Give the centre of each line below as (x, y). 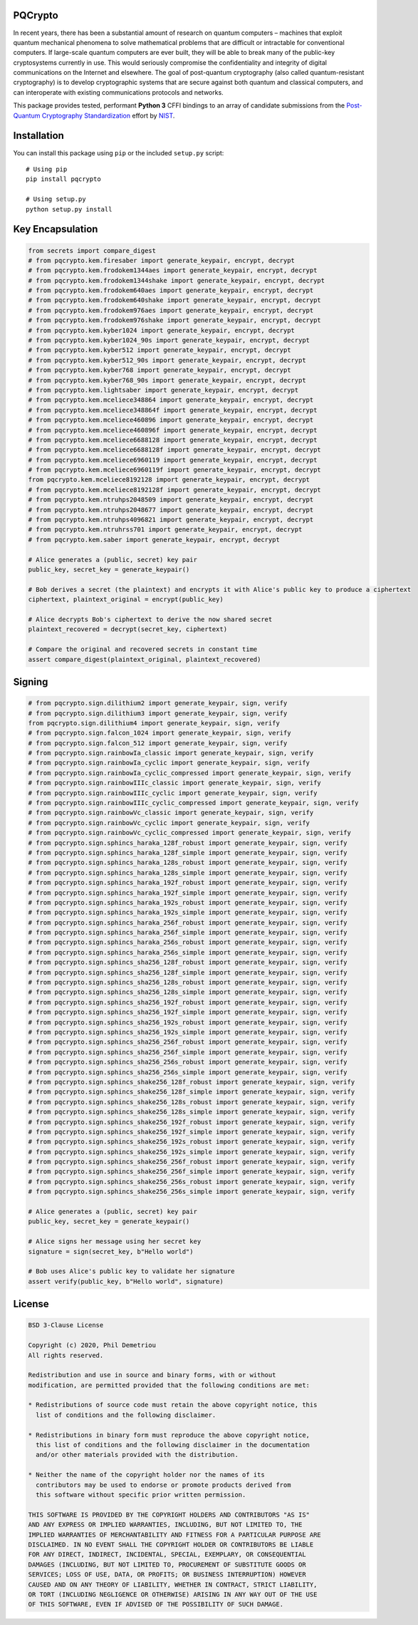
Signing (31, 681)
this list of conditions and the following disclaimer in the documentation (173, 1445)
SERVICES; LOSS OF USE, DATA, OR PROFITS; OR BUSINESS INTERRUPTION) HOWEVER (167, 1575)
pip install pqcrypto (63, 179)
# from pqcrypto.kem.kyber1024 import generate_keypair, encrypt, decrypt (162, 330)
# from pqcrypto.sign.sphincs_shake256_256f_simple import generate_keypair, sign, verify (192, 1172)
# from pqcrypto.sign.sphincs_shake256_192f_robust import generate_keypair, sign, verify (192, 1122)
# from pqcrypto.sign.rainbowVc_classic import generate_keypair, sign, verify (171, 813)
